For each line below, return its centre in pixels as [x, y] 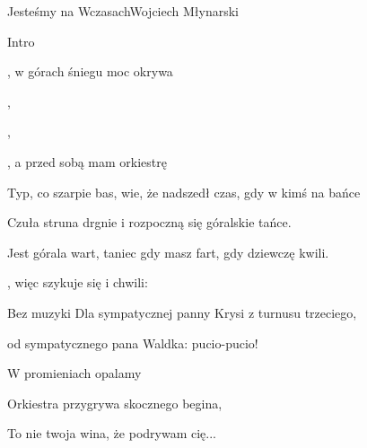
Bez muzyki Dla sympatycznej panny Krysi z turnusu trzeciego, [182, 312]
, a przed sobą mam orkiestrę [87, 161]
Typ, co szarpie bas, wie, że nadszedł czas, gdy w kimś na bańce [184, 192]
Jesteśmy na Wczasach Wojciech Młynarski [123, 11]
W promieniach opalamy [74, 373]
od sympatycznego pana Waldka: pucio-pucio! [133, 343]
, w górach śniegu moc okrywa [90, 71]
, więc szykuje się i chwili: [78, 282]
